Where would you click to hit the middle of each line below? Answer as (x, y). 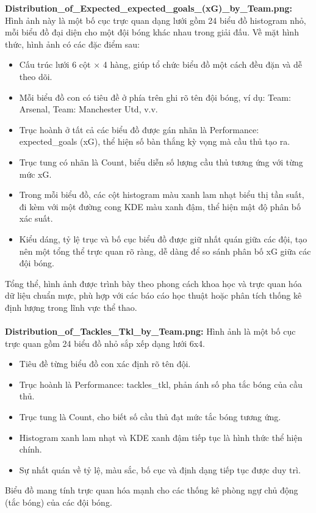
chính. (31, 449)
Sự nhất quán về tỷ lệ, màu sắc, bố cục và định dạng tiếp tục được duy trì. (160, 469)
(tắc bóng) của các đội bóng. (59, 502)
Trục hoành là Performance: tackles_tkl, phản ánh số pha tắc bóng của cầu (161, 384)
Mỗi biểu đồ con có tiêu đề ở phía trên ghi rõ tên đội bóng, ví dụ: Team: (155, 97)
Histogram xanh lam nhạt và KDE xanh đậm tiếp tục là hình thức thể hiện (161, 437)
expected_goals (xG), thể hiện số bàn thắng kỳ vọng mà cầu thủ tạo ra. (155, 141)
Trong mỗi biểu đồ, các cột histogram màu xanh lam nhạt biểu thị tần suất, (162, 195)
